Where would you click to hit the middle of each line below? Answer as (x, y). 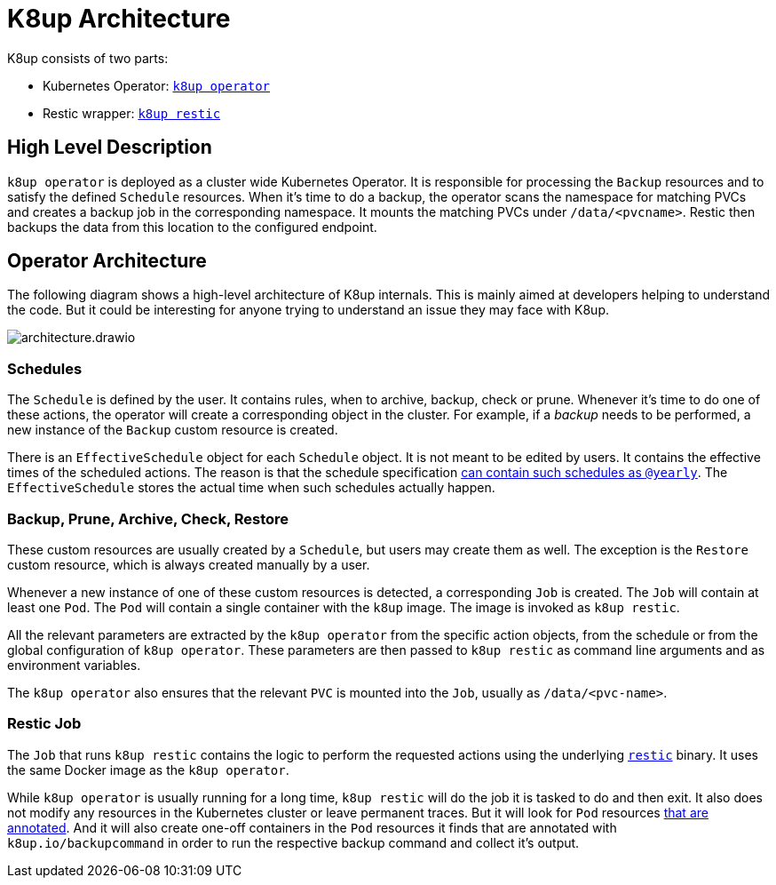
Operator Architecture (107, 261)
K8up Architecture (119, 19)
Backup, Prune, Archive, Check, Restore (148, 518)
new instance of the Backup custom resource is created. (173, 430)
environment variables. (74, 665)
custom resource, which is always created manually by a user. (189, 564)
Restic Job (44, 724)
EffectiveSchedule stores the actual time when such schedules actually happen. (251, 488)
